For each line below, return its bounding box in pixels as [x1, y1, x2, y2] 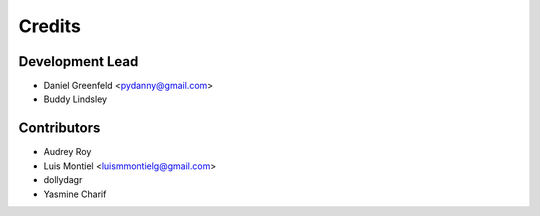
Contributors [18, 120, 101, 137]
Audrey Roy [43, 146, 92, 158]
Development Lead [18, 53, 139, 70]
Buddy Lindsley [43, 93, 108, 105]
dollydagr [43, 174, 83, 186]
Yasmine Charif [43, 188, 107, 200]
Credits [18, 15, 82, 37]
